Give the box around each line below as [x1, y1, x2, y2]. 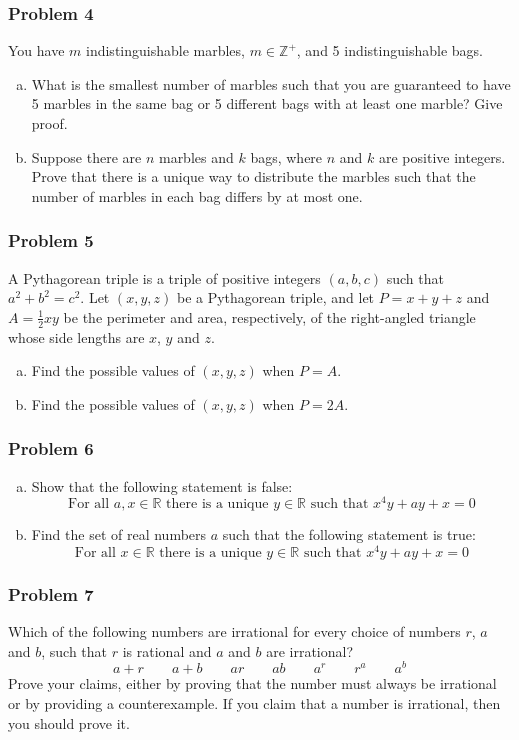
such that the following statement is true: [222, 524, 476, 545]
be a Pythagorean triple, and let [176, 287, 375, 308]
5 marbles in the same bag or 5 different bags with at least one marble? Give [31, 93, 503, 114]
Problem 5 [8, 228, 94, 253]
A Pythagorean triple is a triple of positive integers [8, 267, 321, 288]
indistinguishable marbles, [86, 40, 245, 61]
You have [8, 40, 65, 61]
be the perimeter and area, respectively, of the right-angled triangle [63, 306, 476, 327]
